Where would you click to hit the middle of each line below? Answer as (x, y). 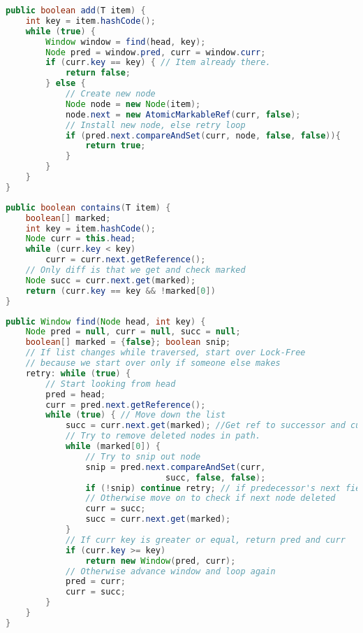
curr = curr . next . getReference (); (126, 260)
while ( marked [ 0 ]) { (113, 446)
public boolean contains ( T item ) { (88, 207)
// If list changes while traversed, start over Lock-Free (165, 353)
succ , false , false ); (216, 477)
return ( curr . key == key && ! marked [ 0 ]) (120, 291)
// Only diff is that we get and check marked (135, 270)
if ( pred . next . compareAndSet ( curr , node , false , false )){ (203, 135)
